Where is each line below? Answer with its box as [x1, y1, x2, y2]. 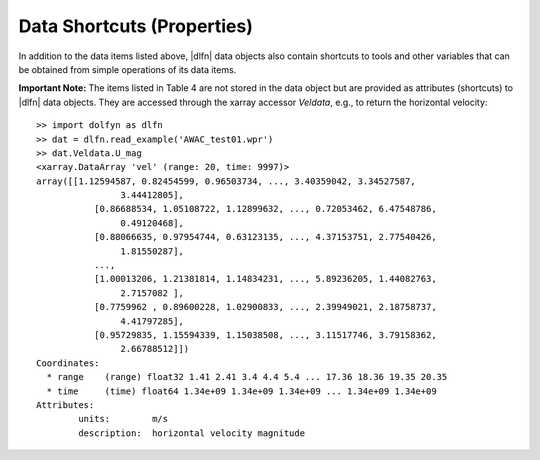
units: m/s [78, 413, 169, 425]
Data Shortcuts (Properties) [18, 15, 254, 37]
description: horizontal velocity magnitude [78, 427, 305, 439]
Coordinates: [36, 357, 100, 369]
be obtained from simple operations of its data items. [18, 63, 237, 75]
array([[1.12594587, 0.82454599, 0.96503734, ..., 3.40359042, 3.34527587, [36, 175, 416, 187]
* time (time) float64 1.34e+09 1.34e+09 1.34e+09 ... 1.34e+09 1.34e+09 [46, 385, 437, 397]
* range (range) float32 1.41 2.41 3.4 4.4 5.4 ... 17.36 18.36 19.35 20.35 [46, 371, 448, 383]
